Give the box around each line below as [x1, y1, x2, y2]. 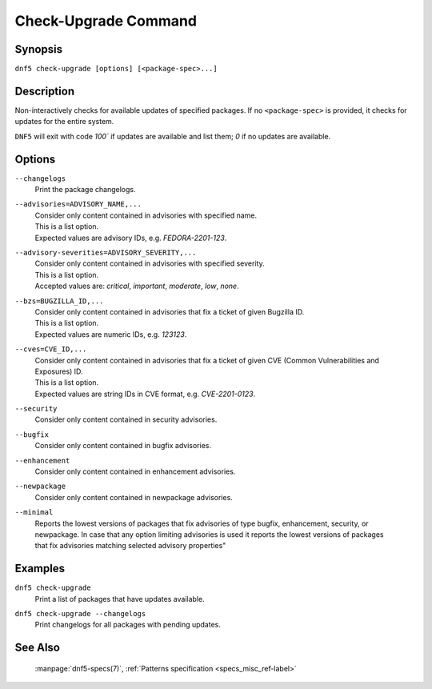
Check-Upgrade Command [14, 12, 198, 30]
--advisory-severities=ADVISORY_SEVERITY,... [14, 248, 197, 257]
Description [14, 84, 75, 98]
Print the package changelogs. [34, 185, 136, 194]
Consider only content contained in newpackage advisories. [34, 492, 234, 502]
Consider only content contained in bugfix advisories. [34, 441, 212, 451]
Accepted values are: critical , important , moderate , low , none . [34, 281, 239, 291]
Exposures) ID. [34, 367, 83, 376]
